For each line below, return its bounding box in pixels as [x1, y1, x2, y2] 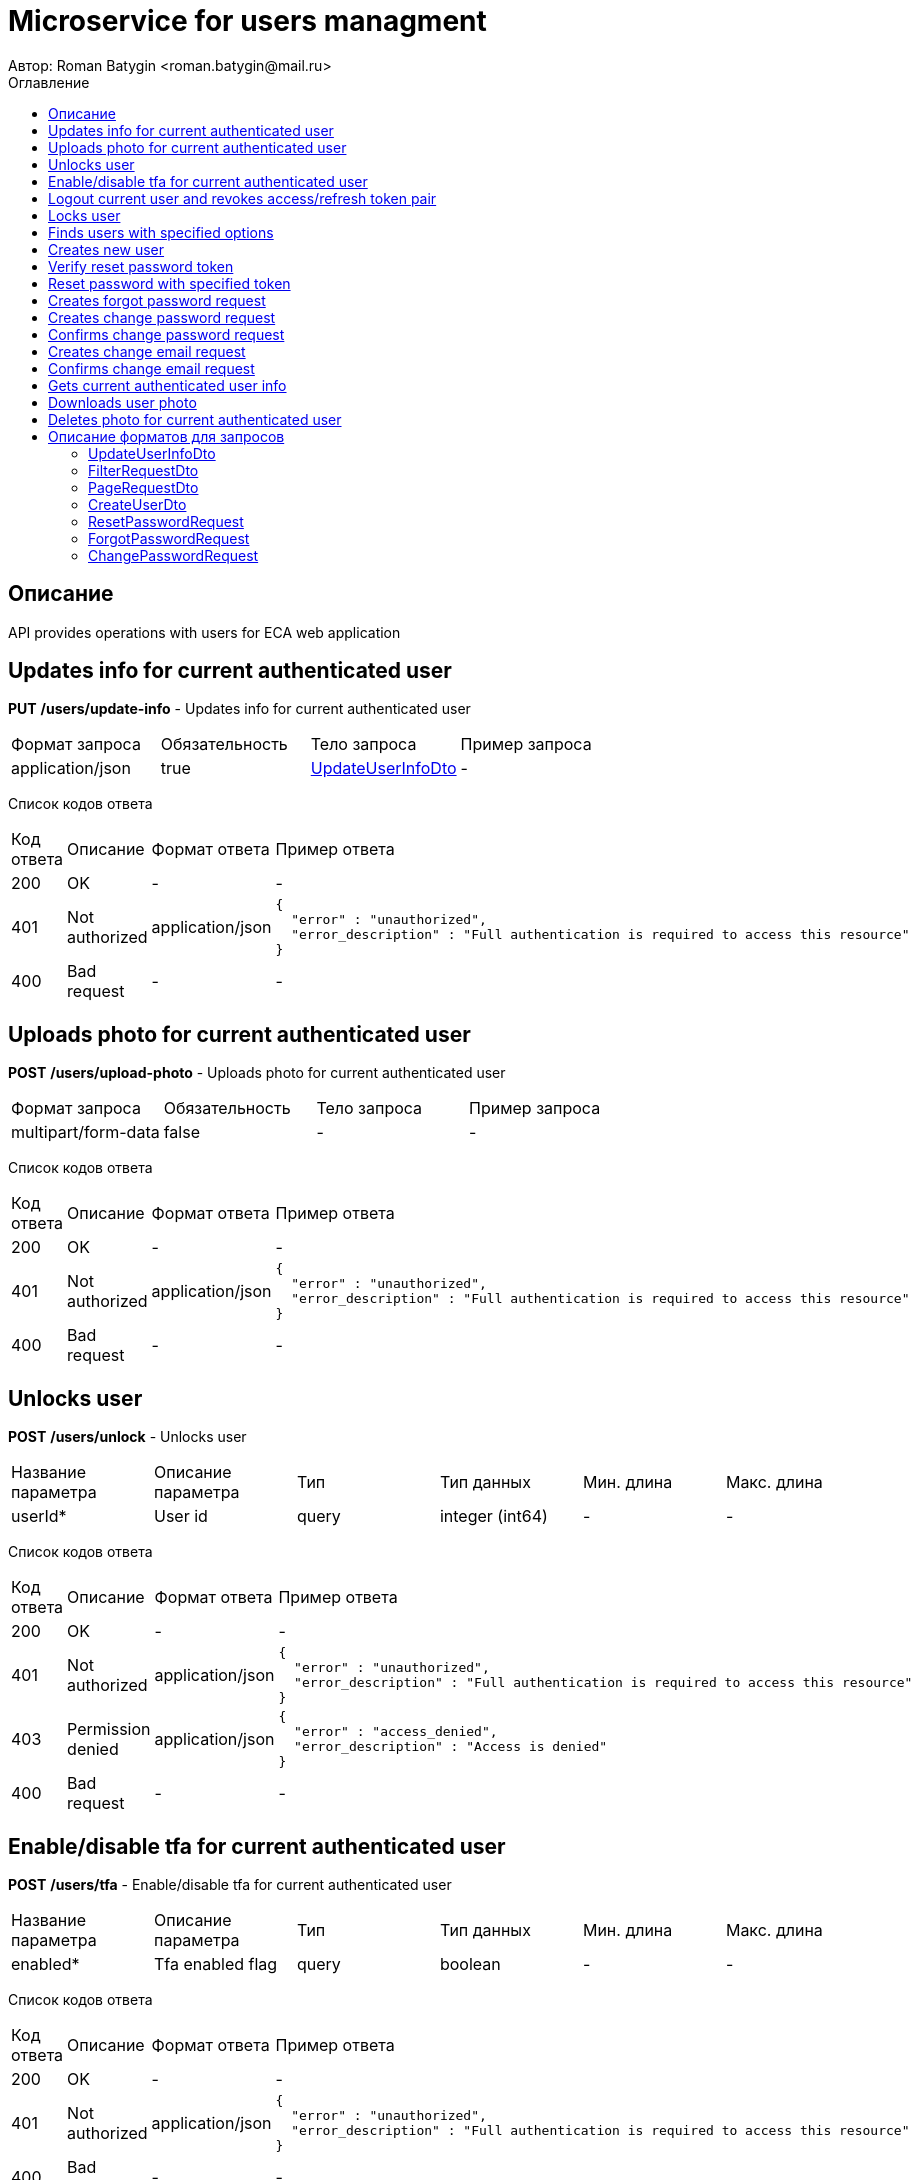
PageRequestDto [88, 478, 199, 496]
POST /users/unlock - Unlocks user [8, 1428, 247, 1446]
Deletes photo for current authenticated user [48, 410, 342, 428]
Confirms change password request [48, 325, 285, 343]
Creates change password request [48, 308, 276, 326]
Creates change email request [48, 342, 246, 360]
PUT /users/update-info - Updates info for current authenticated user [8, 700, 471, 718]
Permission [67, 1719, 151, 1740]
